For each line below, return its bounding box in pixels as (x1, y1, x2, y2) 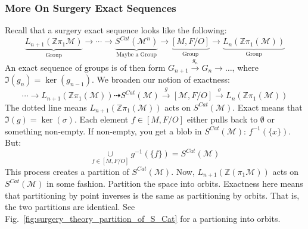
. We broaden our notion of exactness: (91, 73, 230, 86)
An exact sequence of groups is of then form (5, 61, 166, 73)
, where (232, 61, 259, 73)
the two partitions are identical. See (5, 200, 135, 213)
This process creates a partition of (5, 165, 129, 177)
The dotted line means (5, 101, 87, 113)
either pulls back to (186, 113, 258, 126)
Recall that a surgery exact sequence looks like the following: (5, 24, 227, 36)
